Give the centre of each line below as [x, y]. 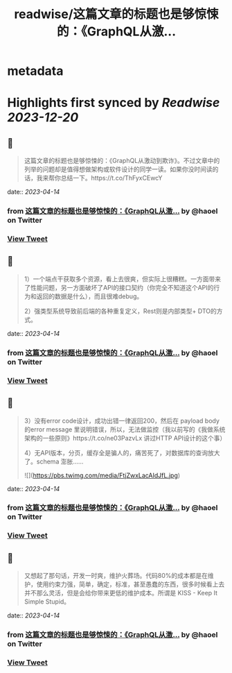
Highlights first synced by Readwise [114, 103]
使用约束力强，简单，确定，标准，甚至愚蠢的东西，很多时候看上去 [131, 584]
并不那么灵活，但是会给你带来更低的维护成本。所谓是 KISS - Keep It [121, 593]
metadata [35, 71]
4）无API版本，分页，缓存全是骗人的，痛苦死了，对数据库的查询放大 [122, 452]
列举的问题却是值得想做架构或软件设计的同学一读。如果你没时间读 [118, 169]
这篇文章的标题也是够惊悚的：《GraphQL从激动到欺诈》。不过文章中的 [122, 161]
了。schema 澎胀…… [54, 461]
